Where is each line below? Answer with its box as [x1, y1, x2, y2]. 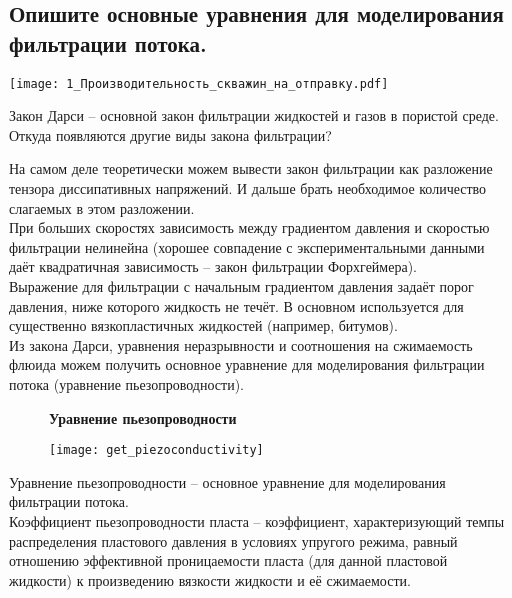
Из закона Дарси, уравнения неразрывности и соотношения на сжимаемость [9, 334, 473, 355]
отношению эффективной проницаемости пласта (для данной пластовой [9, 550, 448, 571]
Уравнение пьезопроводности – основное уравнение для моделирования [9, 471, 446, 492]
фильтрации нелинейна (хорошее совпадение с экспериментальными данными [9, 236, 485, 257]
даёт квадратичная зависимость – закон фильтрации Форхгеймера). [9, 256, 417, 277]
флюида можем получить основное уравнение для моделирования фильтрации [9, 354, 485, 375]
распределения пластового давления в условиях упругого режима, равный [9, 530, 458, 551]
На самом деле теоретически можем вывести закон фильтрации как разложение [9, 158, 493, 179]
